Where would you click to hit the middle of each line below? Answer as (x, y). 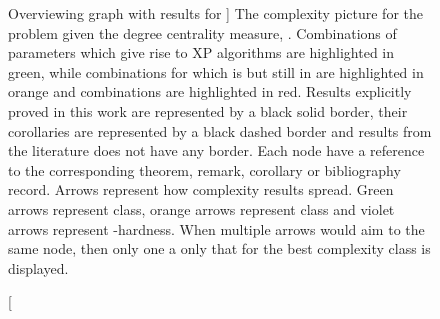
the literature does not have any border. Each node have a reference (216, 150)
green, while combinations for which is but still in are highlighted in (216, 71)
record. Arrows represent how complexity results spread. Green (201, 189)
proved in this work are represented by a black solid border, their (208, 110)
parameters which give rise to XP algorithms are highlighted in (201, 52)
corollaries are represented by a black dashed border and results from (220, 130)
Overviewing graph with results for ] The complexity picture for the (215, 13)
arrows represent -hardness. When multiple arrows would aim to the (216, 228)
